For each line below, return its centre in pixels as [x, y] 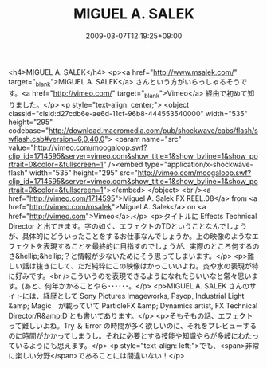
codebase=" [29, 130]
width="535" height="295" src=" [83, 173]
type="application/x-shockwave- [199, 164]
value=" [21, 147]
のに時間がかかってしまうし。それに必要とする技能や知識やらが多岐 [120, 335]
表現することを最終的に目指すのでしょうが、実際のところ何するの [151, 246]
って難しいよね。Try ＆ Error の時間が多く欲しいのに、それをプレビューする [133, 325]
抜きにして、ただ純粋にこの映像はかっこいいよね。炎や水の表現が [144, 266]
